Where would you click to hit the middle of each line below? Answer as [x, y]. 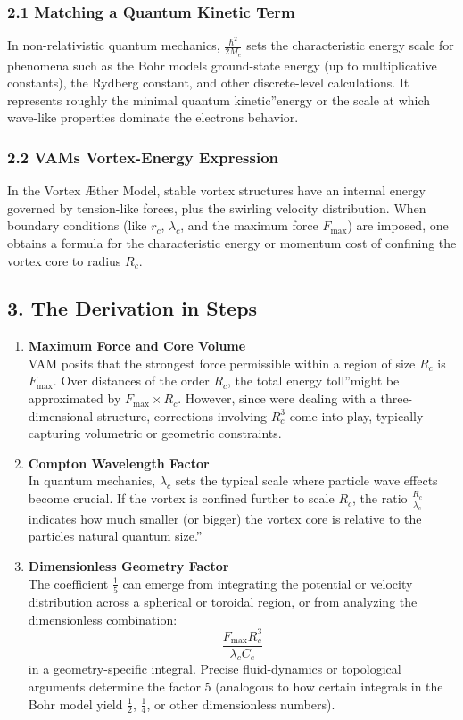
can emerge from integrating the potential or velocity [268, 583]
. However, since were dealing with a [277, 398]
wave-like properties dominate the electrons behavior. [153, 117]
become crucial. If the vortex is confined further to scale [181, 498]
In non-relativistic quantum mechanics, [114, 45]
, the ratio [380, 498]
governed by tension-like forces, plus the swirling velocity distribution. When [217, 207]
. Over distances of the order [131, 381]
